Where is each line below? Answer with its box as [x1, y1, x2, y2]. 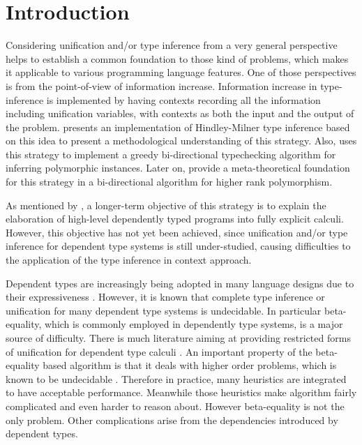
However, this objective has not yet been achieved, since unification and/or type [6, 225, 348, 239]
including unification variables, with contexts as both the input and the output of [6, 106, 354, 121]
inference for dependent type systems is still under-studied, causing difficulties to [6, 239, 351, 253]
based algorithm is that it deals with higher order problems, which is [43, 358, 337, 372]
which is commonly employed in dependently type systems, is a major [45, 317, 343, 331]
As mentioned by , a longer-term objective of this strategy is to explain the [6, 197, 326, 212]
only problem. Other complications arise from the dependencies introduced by [6, 412, 338, 427]
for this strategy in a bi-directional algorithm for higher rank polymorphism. [6, 174, 333, 189]
